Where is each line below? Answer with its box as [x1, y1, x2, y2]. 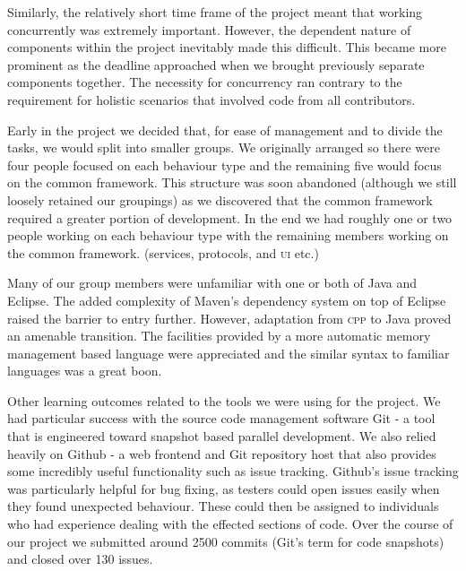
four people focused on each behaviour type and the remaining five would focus [7, 155, 442, 174]
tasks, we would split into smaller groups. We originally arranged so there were [7, 138, 440, 157]
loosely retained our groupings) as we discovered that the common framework [7, 190, 433, 209]
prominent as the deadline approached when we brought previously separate [7, 55, 425, 74]
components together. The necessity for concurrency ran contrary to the [7, 73, 402, 91]
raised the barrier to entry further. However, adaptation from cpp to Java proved [7, 308, 452, 327]
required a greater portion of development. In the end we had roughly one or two [7, 208, 453, 227]
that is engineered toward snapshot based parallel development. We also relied [7, 427, 436, 446]
